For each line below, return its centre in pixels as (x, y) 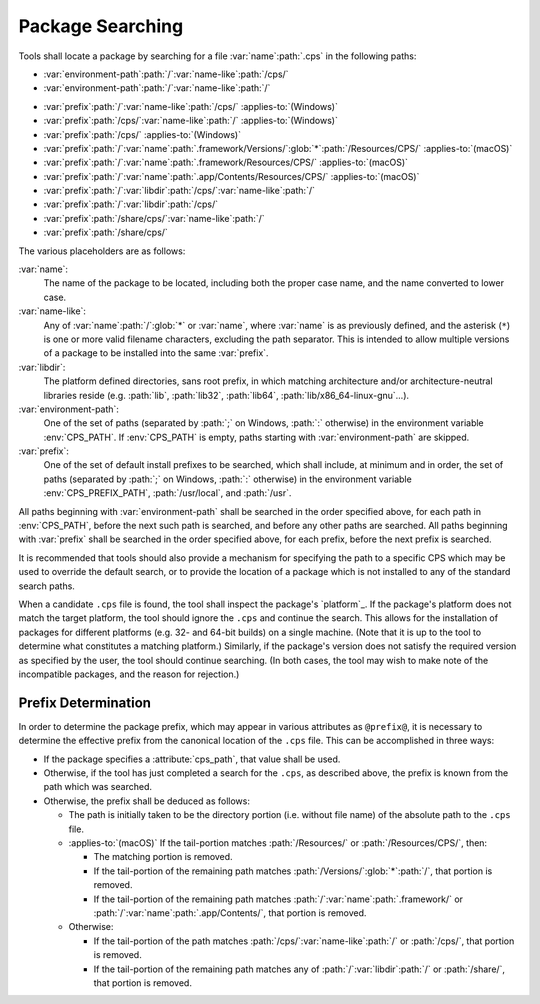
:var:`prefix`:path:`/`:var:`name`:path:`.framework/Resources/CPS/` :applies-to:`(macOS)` (226, 162)
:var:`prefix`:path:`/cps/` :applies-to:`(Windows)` (142, 134)
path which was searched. (97, 787)
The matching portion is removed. (163, 857)
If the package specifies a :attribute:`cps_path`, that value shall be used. (192, 759)
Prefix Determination (85, 702)
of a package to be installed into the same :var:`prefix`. (156, 353)
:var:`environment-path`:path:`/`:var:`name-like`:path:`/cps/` (166, 74)
